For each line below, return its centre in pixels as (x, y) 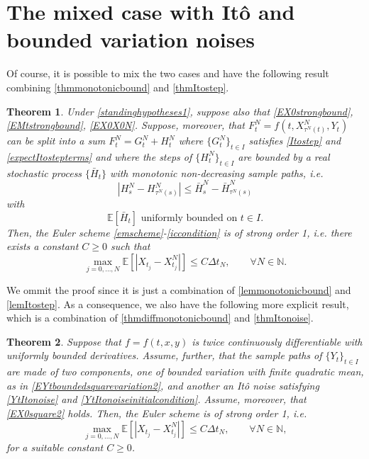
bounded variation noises (131, 39)
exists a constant (43, 246)
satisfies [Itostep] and (295, 141)
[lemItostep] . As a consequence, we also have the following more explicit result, (178, 304)
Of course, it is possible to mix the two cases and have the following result (168, 73)
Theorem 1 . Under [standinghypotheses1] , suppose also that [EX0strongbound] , (180, 111)
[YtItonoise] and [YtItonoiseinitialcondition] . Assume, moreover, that (156, 399)
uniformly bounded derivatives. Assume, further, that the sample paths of (164, 355)
